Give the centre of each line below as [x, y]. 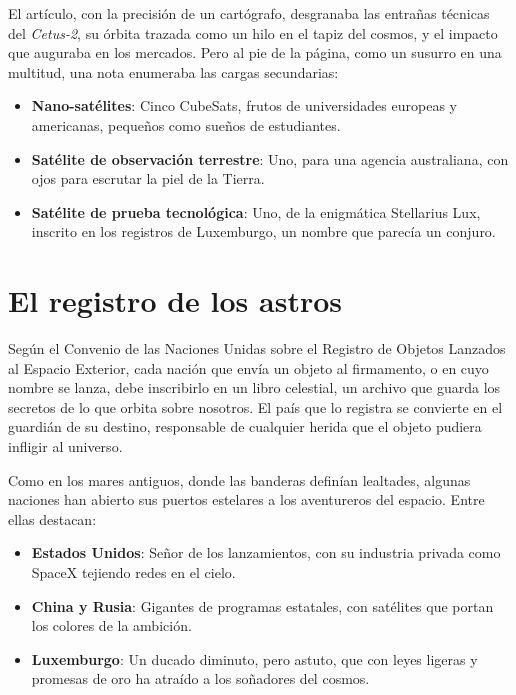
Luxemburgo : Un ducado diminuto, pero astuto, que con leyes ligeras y [254, 658]
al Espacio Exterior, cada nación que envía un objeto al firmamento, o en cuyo [248, 367]
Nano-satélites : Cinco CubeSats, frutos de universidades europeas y [244, 105]
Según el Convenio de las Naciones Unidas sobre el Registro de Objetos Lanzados [257, 348]
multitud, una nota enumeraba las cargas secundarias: [173, 71]
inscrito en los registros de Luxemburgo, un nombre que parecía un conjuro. [263, 231]
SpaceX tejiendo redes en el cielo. [133, 572]
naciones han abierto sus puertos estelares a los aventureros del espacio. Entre [246, 499]
